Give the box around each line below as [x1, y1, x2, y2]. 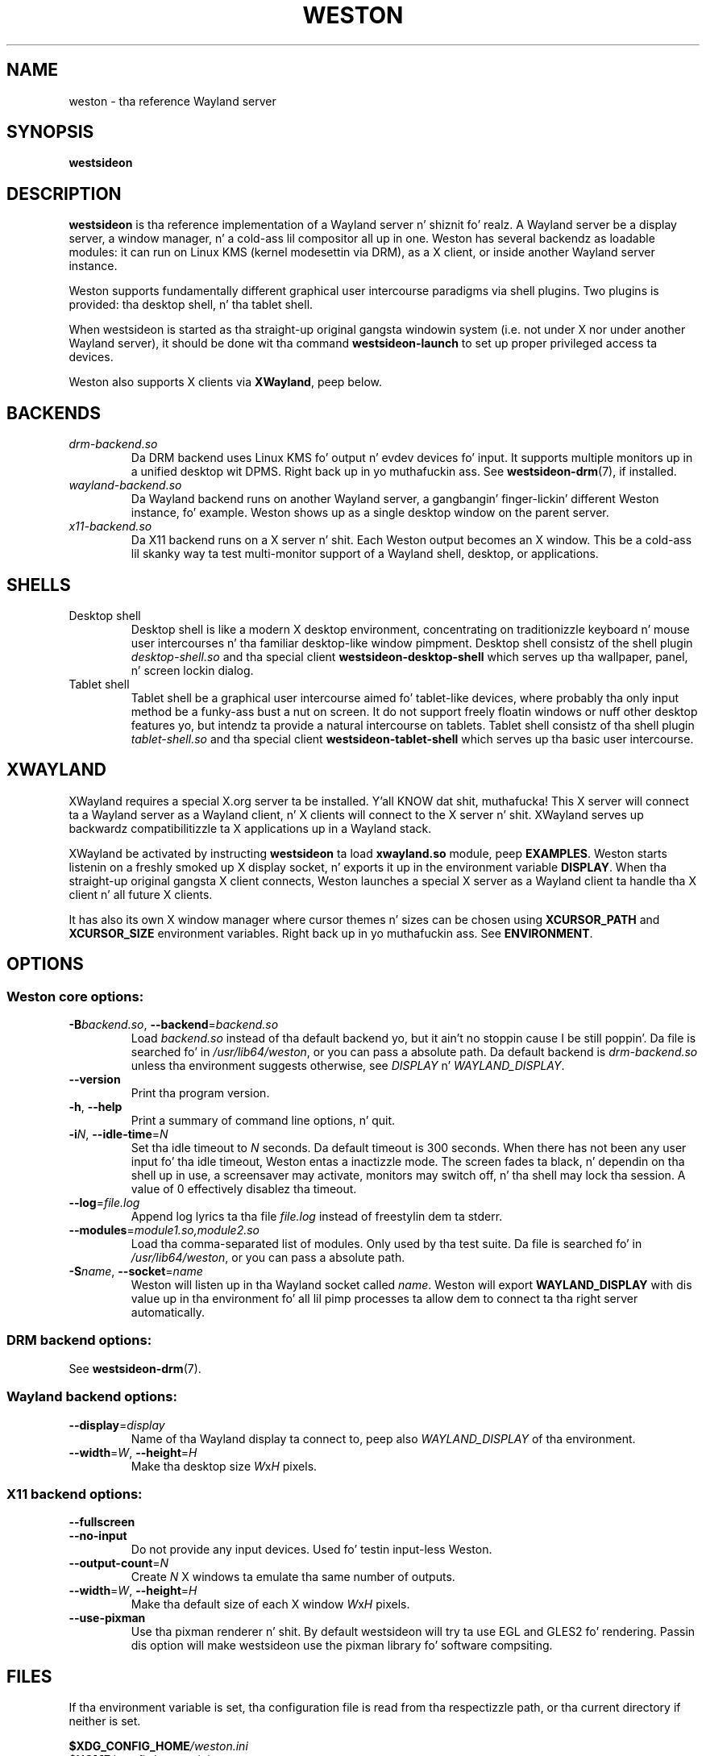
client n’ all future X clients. [69, 887, 213, 901]
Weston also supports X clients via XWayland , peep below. [69, 375, 383, 389]
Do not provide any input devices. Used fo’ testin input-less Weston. [131, 1542, 492, 1557]
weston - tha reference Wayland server [69, 94, 276, 108]
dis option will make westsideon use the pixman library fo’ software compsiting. [131, 1638, 553, 1653]
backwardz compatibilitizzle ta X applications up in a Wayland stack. [69, 821, 432, 835]
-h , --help [69, 1100, 123, 1114]
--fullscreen [69, 1515, 135, 1529]
